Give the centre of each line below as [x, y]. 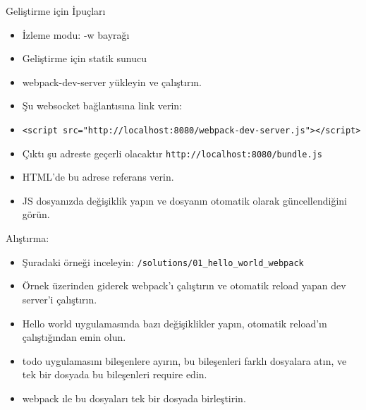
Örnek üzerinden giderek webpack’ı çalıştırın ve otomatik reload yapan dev [184, 285]
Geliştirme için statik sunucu [84, 58]
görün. [36, 214]
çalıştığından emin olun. [74, 337]
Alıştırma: [28, 238]
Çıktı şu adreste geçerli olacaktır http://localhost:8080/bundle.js [172, 153]
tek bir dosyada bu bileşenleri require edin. [115, 374]
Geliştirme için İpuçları [56, 11]
